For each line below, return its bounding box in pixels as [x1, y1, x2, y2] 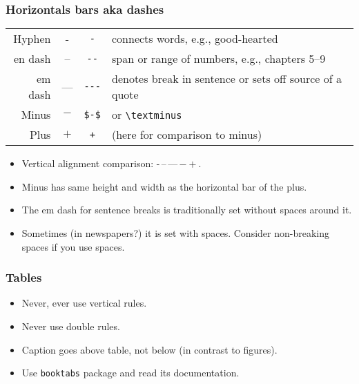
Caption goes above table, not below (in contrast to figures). [21, 342, 278, 356]
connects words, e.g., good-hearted [112, 30, 278, 47]
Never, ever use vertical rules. [21, 296, 147, 310]
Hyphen [13, 30, 51, 47]
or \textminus [112, 106, 182, 123]
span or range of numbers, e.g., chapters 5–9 [112, 50, 326, 67]
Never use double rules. [21, 319, 120, 333]
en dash [13, 50, 51, 67]
